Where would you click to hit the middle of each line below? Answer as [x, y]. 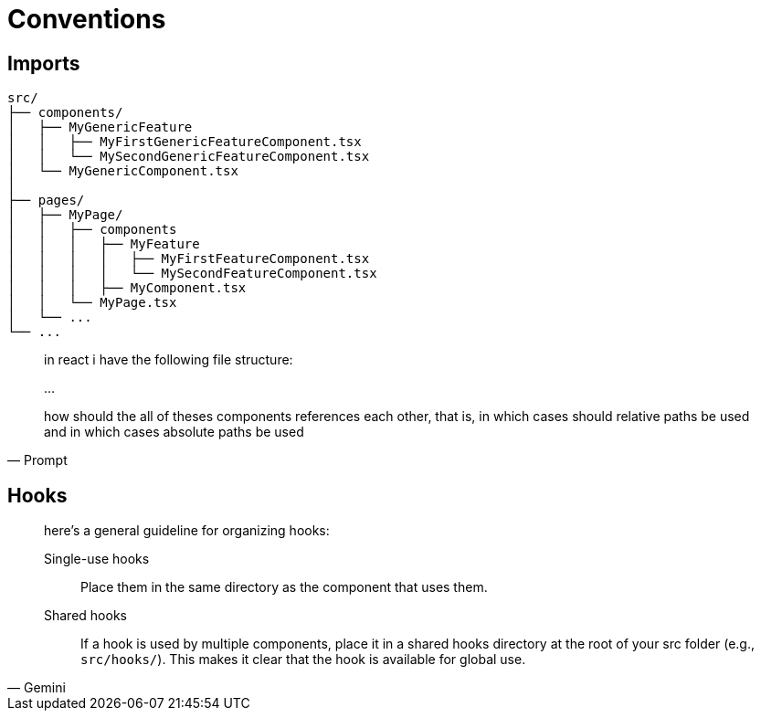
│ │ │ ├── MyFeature [104, 244]
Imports [44, 63]
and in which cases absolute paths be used [174, 432]
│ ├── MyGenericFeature [100, 127]
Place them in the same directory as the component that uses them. [284, 587]
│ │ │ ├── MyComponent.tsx [127, 288]
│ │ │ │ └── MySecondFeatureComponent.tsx [192, 274]
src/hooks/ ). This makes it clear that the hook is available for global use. [303, 660]
